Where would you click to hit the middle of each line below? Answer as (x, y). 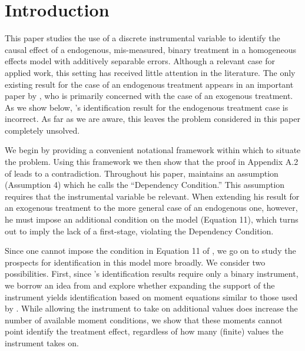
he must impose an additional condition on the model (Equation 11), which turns (152, 219)
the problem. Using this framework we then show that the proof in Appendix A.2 (152, 162)
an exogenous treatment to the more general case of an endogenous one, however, (151, 208)
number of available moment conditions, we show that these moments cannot (144, 319)
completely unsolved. (42, 130)
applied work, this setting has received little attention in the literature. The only (150, 72)
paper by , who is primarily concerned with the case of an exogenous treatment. (149, 96)
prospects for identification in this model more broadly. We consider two (135, 262)
